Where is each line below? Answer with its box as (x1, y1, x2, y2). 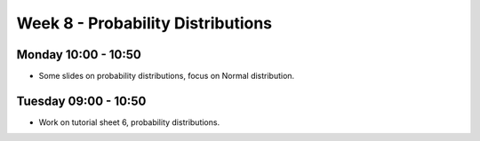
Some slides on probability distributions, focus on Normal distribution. (38, 71, 295, 82)
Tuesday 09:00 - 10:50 (16, 93, 147, 108)
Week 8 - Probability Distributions (16, 13, 273, 33)
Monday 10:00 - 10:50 (16, 47, 141, 62)
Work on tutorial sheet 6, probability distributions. (38, 116, 220, 128)
